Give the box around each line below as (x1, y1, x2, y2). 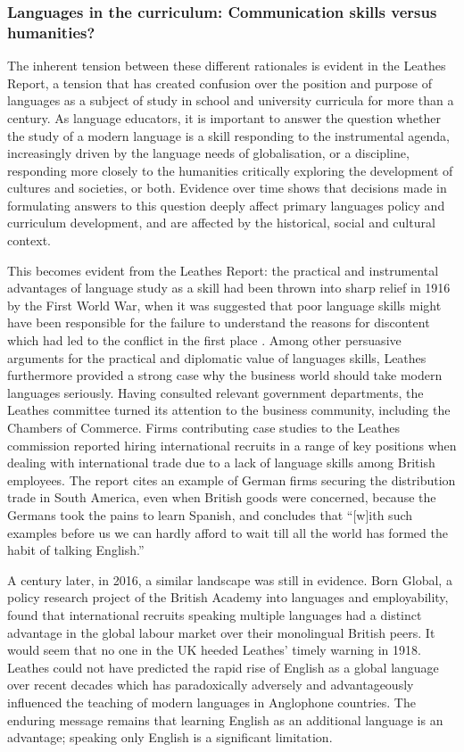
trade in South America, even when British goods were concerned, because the (7, 488, 436, 507)
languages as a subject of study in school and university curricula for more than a (7, 91, 454, 110)
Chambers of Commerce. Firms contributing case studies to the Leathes (7, 418, 401, 437)
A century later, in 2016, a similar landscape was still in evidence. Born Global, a (7, 570, 452, 589)
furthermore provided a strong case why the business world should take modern (7, 366, 443, 384)
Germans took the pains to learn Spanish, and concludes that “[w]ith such (7, 505, 413, 524)
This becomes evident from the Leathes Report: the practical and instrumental (7, 260, 439, 279)
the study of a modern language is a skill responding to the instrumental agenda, (7, 126, 450, 145)
